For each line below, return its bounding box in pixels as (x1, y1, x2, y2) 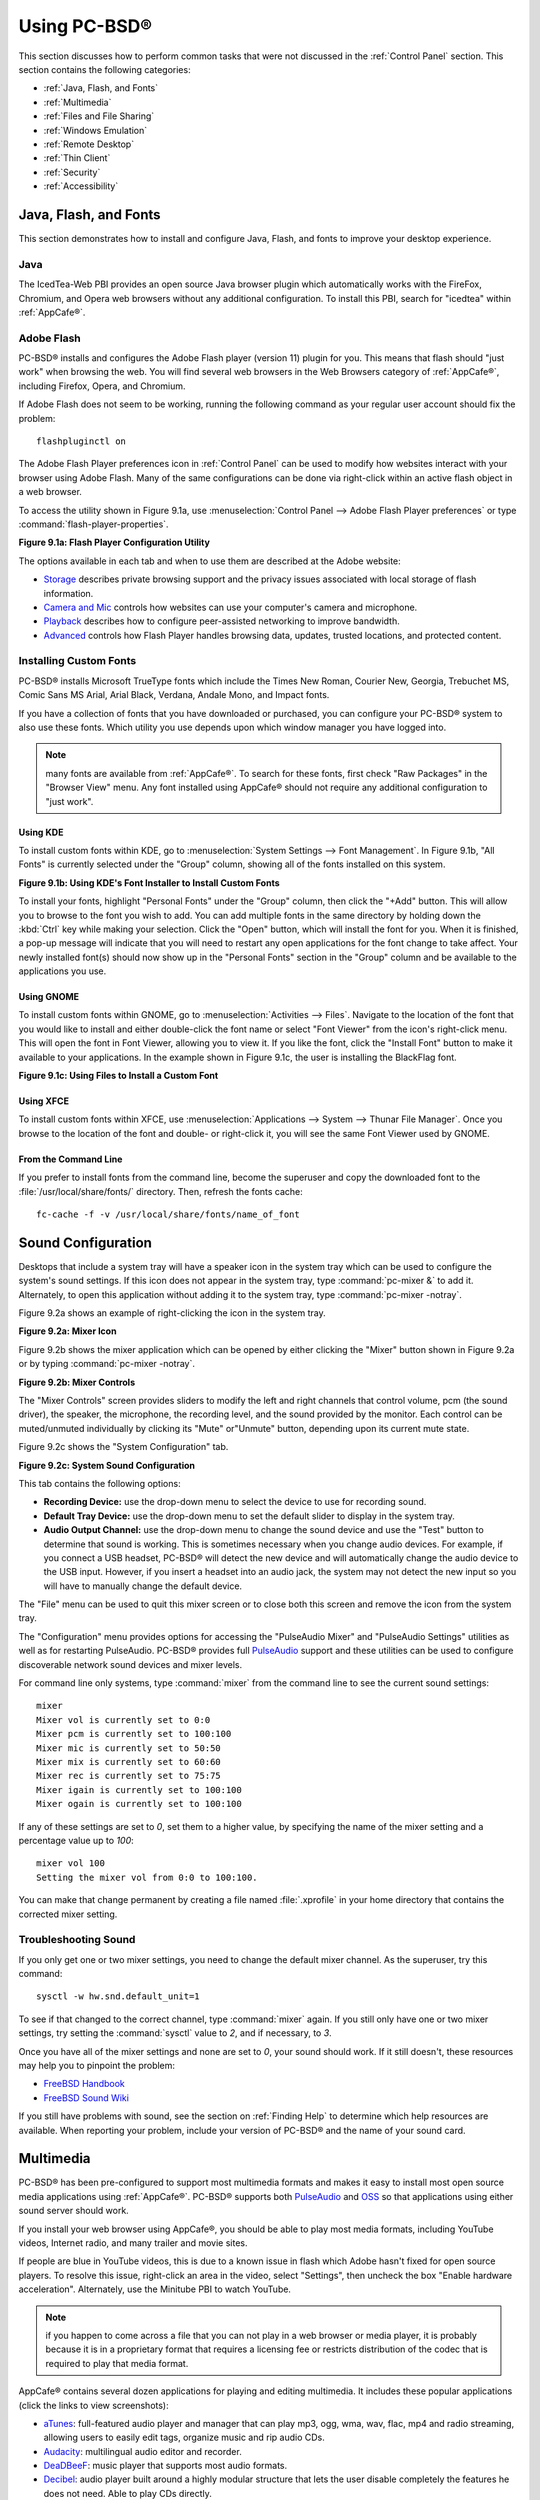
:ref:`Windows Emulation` (43, 124, 148, 136)
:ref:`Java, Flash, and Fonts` (43, 82, 159, 94)
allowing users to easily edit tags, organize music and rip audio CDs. (43, 2431, 325, 2444)
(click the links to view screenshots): (18, 2399, 169, 2411)
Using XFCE (18, 1095, 70, 1107)
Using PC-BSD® (18, 15, 152, 37)
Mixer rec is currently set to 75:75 (36, 1770, 222, 1782)
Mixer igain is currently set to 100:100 (36, 1784, 242, 1795)
